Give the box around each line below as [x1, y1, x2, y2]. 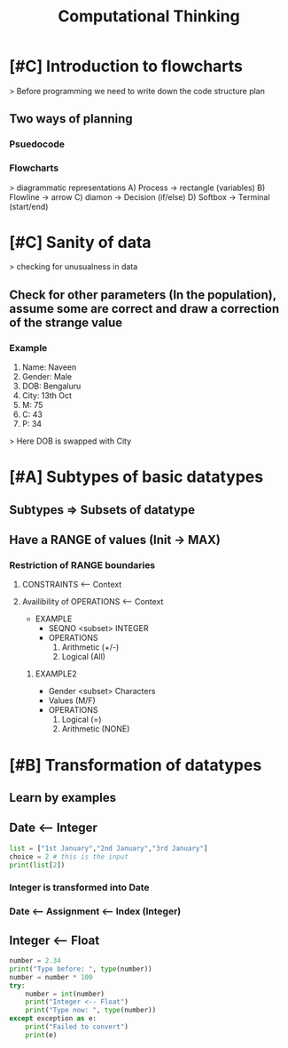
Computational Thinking [57, 6, 241, 27]
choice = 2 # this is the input [9, 852, 128, 861]
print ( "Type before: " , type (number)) [9, 964, 152, 973]
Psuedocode [9, 138, 65, 150]
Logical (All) [61, 652, 106, 662]
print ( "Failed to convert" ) [25, 1022, 128, 1032]
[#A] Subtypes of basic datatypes [9, 467, 264, 487]
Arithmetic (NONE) [61, 724, 130, 734]
